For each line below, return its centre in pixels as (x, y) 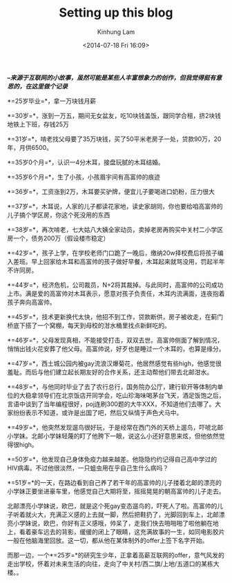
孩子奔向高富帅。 (31, 302)
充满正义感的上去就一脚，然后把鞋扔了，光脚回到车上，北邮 (134, 514)
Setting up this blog (116, 13)
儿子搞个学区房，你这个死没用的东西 (59, 215)
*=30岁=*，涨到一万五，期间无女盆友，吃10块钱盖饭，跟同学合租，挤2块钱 (114, 115)
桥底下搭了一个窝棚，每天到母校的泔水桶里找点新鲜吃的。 (89, 325)
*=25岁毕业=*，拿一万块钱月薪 (52, 101)
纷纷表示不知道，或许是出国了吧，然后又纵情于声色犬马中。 (98, 412)
